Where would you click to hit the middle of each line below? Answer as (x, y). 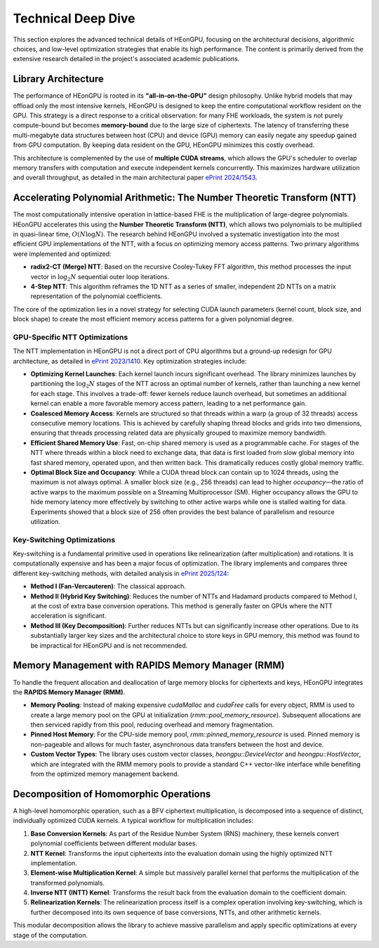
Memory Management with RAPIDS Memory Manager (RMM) (149, 666)
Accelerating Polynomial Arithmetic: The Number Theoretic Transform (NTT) (185, 198)
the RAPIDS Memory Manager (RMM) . (69, 692)
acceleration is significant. (68, 616)
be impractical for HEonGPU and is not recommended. (109, 645)
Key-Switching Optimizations (64, 539)
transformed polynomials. (68, 883)
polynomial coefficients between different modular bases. (114, 843)
